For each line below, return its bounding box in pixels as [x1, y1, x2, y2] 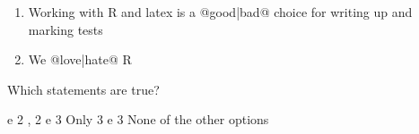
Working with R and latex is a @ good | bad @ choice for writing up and [28, 3, 413, 21]
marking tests [28, 20, 103, 38]
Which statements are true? [7, 80, 160, 98]
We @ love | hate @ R [28, 50, 132, 69]
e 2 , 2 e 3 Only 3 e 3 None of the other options [7, 110, 269, 129]
